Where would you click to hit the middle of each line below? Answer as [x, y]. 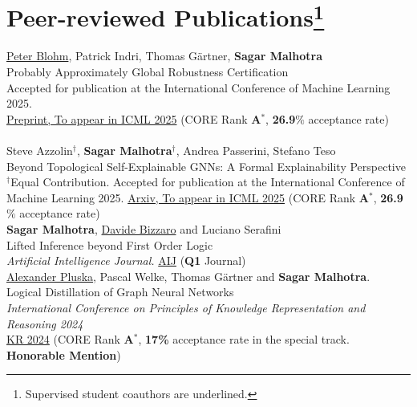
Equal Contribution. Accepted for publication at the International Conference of [208, 182]
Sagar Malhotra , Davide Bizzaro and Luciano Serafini [144, 228]
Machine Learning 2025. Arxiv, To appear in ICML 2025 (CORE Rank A [188, 197]
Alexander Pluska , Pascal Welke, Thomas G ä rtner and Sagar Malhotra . [188, 276]
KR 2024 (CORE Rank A [70, 339]
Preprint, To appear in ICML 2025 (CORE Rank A [134, 118]
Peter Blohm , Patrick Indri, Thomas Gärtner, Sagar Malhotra [165, 56]
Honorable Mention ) [64, 354]
